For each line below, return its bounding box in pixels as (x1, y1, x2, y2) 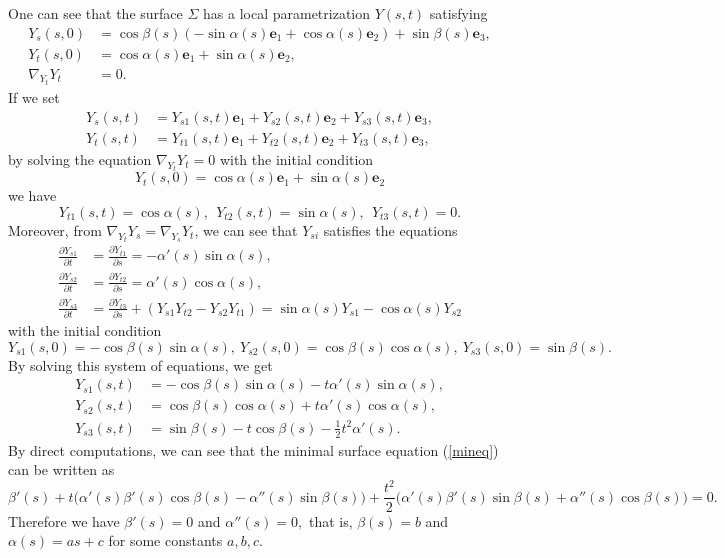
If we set (8, 87, 60, 108)
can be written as (8, 459, 115, 480)
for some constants (108, 530, 223, 551)
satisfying (429, 3, 488, 23)
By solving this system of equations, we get (8, 354, 273, 375)
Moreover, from (8, 219, 102, 240)
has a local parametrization (203, 3, 371, 23)
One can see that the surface (8, 3, 183, 23)
